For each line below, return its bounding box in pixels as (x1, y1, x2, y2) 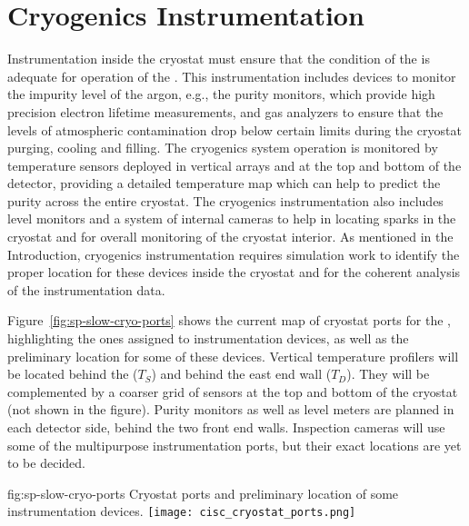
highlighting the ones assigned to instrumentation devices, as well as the (7, 329, 409, 348)
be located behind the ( (7, 364, 138, 383)
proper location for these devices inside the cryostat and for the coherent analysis (7, 263, 461, 282)
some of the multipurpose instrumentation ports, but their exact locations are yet (7, 435, 462, 454)
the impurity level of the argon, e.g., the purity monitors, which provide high (7, 84, 435, 104)
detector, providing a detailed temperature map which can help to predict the (7, 174, 441, 193)
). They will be (346, 364, 430, 383)
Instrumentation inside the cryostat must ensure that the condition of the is (7, 49, 430, 68)
